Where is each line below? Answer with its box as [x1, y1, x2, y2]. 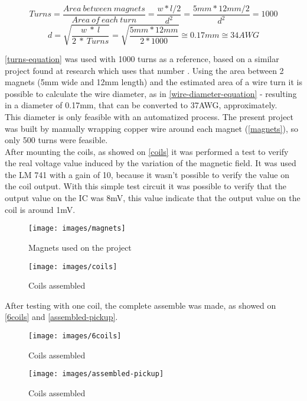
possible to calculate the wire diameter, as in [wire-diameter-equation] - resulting [5, 87, 297, 99]
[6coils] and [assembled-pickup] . [5, 311, 118, 323]
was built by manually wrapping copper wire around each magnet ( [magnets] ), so [5, 122, 299, 134]
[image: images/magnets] [28, 224, 126, 233]
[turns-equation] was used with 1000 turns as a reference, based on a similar [5, 52, 279, 64]
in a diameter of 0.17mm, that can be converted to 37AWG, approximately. [5, 99, 277, 111]
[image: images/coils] [28, 262, 117, 271]
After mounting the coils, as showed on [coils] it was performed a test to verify [5, 145, 289, 157]
